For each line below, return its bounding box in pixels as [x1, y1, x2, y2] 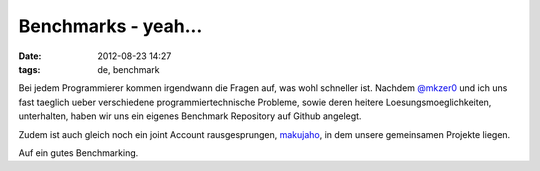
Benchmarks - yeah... [18, 15, 203, 37]
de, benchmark [97, 63, 160, 75]
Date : [18, 50, 42, 62]
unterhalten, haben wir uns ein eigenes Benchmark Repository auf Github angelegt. [18, 110, 362, 122]
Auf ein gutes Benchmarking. [18, 146, 139, 159]
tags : [18, 63, 41, 75]
